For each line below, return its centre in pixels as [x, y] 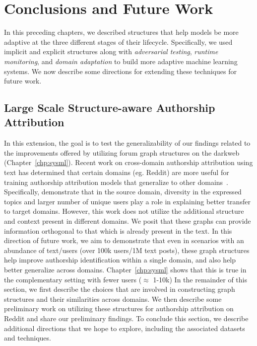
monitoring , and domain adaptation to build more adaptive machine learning [121, 61]
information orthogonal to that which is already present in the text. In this [118, 230]
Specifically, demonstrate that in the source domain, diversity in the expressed [123, 192]
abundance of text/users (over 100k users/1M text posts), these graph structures [127, 250]
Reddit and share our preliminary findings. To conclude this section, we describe [126, 318]
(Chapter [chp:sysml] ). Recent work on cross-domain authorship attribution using [128, 162]
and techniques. [28, 338]
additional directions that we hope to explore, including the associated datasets [125, 328]
